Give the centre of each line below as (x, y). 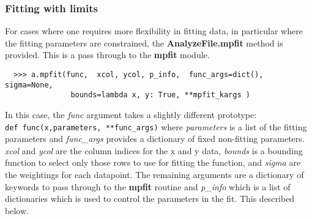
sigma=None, (29, 85)
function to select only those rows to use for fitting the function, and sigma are (153, 162)
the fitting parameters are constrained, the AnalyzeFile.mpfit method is (144, 43)
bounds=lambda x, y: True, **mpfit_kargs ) (160, 95)
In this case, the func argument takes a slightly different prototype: (131, 114)
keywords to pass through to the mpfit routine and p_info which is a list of (148, 186)
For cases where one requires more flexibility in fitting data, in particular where (154, 31)
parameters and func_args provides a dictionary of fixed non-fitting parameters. (155, 139)
